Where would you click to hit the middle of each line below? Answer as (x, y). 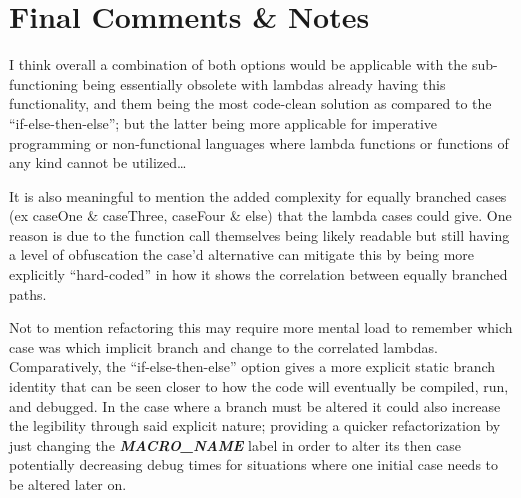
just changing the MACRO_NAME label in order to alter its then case (235, 444)
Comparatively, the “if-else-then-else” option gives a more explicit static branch (252, 366)
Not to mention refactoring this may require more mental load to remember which (261, 327)
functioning (43, 83)
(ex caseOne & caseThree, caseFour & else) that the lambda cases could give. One (260, 215)
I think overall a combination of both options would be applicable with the (238, 64)
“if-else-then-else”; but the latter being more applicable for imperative (223, 122)
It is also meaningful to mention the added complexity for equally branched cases (258, 195)
